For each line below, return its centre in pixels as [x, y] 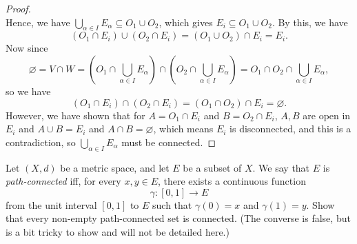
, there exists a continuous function [232, 181]
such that [172, 204]
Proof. [18, 8]
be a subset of [212, 167]
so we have [28, 91]
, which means [183, 129]
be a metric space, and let [115, 167]
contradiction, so [41, 142]
